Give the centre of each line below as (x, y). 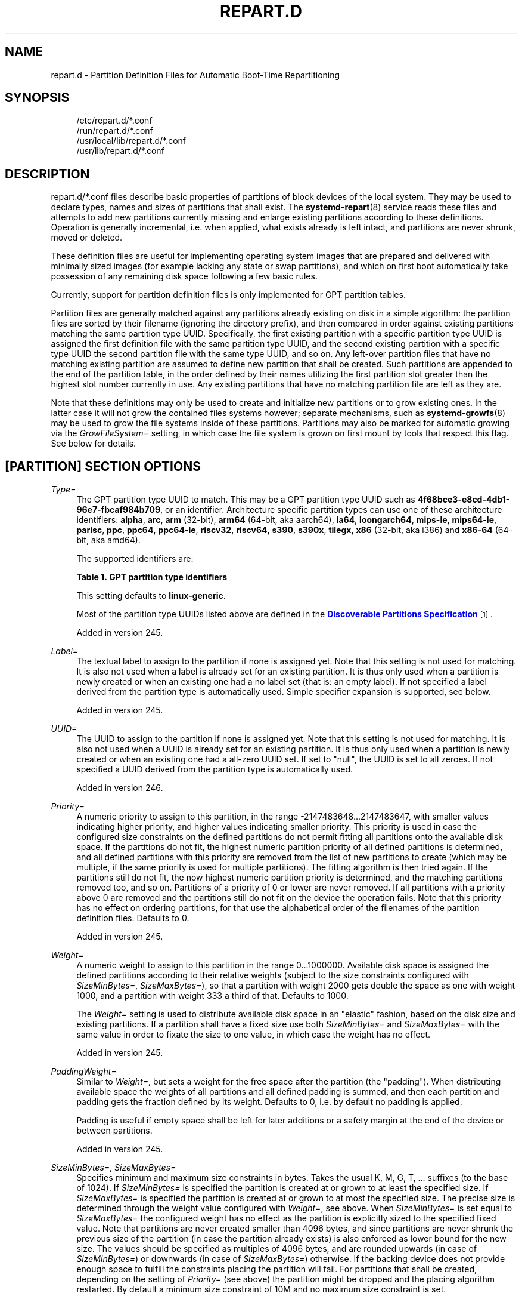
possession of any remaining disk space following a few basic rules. (184, 276)
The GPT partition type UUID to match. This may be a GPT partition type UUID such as (246, 500)
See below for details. (94, 444)
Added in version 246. (120, 788)
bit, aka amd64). (108, 540)
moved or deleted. (87, 238)
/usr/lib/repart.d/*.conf (120, 151)
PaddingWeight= (84, 1072)
